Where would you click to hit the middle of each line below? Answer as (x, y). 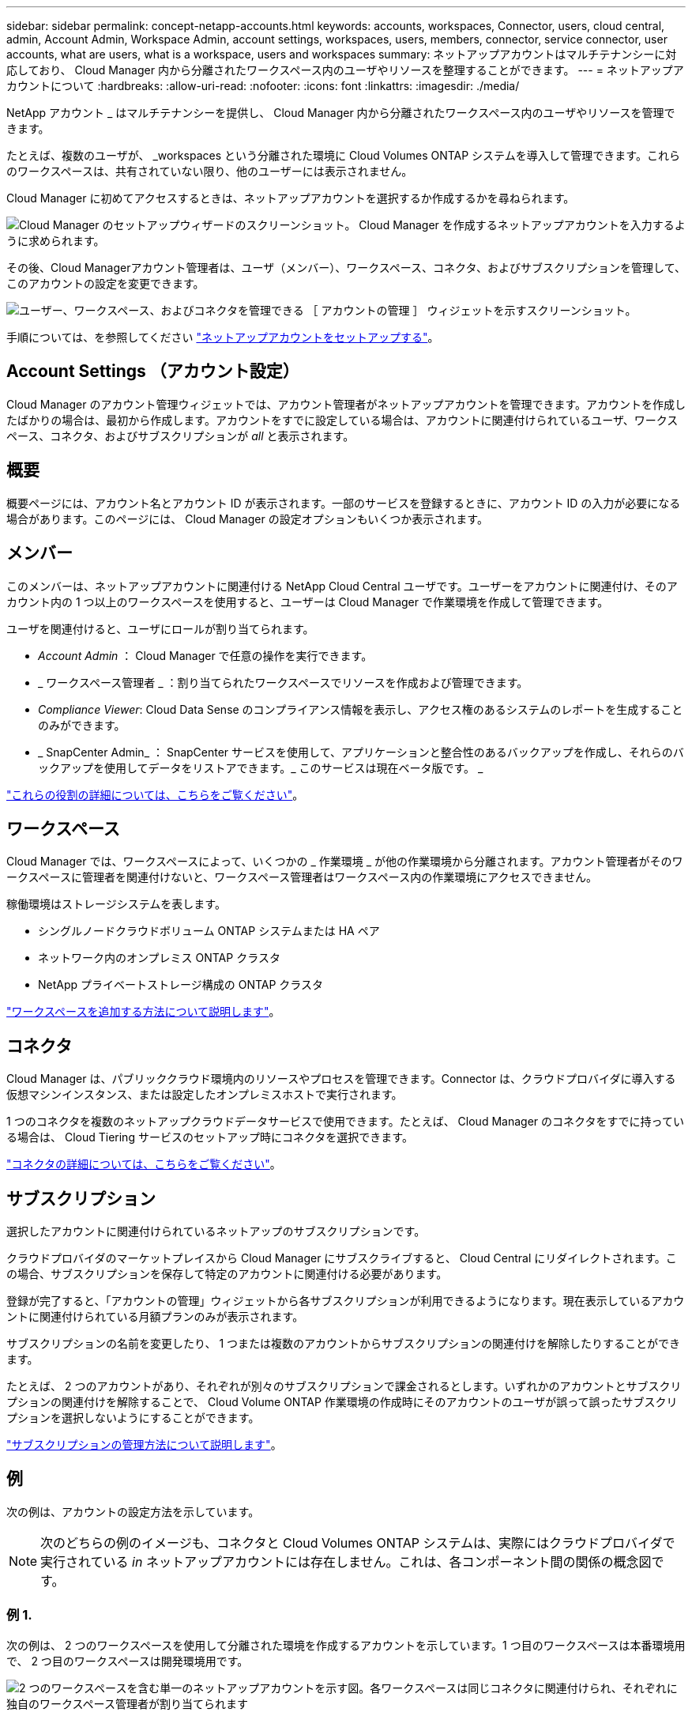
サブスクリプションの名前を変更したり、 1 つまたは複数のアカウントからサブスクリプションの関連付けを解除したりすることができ (344, 1344)
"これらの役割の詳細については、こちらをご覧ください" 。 (155, 794)
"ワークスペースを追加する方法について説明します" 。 (143, 1012)
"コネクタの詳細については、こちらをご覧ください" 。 (144, 1164)
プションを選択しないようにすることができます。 (133, 1418)
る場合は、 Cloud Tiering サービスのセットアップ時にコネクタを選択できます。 (210, 1137)
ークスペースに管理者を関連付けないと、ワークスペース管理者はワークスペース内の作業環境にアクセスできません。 (302, 877)
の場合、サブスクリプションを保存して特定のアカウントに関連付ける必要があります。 (227, 1274)
